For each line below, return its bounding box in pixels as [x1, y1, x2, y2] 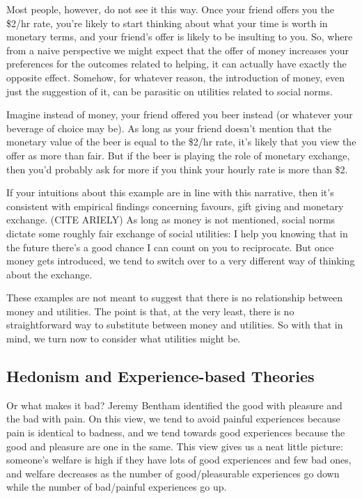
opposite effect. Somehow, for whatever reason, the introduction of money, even [6, 70, 345, 84]
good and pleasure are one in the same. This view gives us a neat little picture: [6, 438, 343, 453]
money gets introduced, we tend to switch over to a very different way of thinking [6, 253, 355, 268]
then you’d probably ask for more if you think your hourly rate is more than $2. [6, 161, 348, 176]
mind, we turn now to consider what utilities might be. [6, 331, 241, 346]
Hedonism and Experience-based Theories [6, 365, 315, 387]
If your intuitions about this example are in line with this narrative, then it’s [6, 185, 334, 200]
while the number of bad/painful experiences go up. [6, 480, 227, 494]
